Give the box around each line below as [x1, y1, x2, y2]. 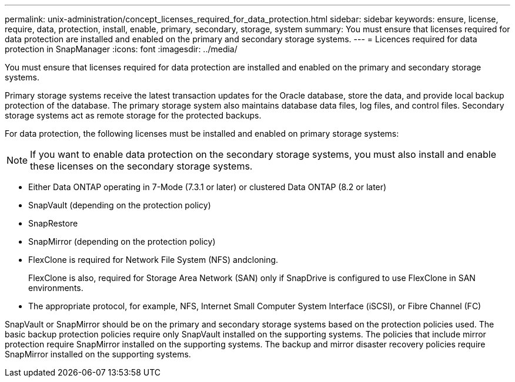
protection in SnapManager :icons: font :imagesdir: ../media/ [5, 44, 238, 54]
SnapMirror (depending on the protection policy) [28, 236, 216, 246]
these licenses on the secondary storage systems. [30, 160, 253, 172]
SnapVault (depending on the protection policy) [28, 200, 211, 210]
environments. [28, 283, 83, 293]
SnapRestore [28, 218, 78, 228]
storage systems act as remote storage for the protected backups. [5, 110, 262, 120]
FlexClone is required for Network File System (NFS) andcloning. [28, 255, 279, 265]
